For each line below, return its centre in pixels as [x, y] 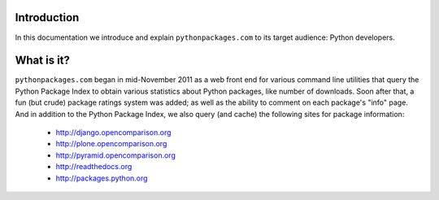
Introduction [47, 17]
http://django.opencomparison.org [113, 132]
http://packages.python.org [102, 178]
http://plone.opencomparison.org [111, 144]
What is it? [43, 61]
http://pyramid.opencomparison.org [116, 155]
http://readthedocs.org [94, 167]
